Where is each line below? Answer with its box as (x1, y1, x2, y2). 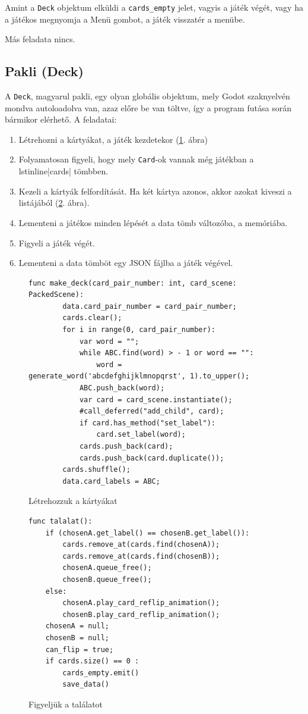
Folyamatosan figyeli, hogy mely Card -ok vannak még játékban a (18, 153, 254, 165)
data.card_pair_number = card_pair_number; (62, 302, 237, 311)
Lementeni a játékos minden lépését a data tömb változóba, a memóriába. (18, 216, 288, 228)
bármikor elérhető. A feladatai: (5, 113, 117, 126)
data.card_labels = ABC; (62, 477, 160, 486)
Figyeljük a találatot (28, 697, 103, 710)
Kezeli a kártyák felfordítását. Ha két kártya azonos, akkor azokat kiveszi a (18, 184, 292, 197)
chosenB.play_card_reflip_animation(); (62, 610, 220, 619)
